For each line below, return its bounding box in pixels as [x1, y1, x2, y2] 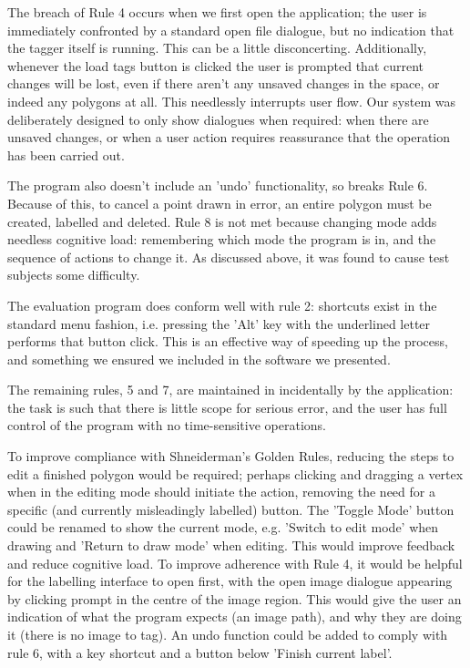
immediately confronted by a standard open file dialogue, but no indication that [7, 20, 455, 39]
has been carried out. [7, 145, 125, 164]
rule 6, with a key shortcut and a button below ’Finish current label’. [7, 642, 393, 662]
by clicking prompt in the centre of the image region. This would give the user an [7, 589, 462, 608]
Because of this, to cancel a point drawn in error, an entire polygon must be [7, 193, 432, 212]
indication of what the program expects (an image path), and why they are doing [7, 607, 462, 626]
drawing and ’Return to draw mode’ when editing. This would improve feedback [7, 536, 455, 555]
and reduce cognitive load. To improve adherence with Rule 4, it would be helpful [7, 553, 463, 572]
